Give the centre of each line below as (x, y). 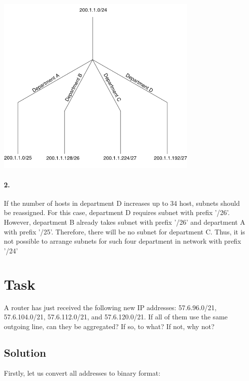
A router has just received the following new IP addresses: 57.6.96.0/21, (110, 307)
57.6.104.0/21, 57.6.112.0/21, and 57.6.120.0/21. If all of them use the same (116, 317)
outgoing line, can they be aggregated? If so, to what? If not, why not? (109, 326)
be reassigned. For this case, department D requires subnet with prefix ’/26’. (117, 212)
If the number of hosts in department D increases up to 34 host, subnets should (122, 203)
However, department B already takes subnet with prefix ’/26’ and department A (124, 222)
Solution (25, 352)
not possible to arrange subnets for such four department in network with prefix (123, 241)
